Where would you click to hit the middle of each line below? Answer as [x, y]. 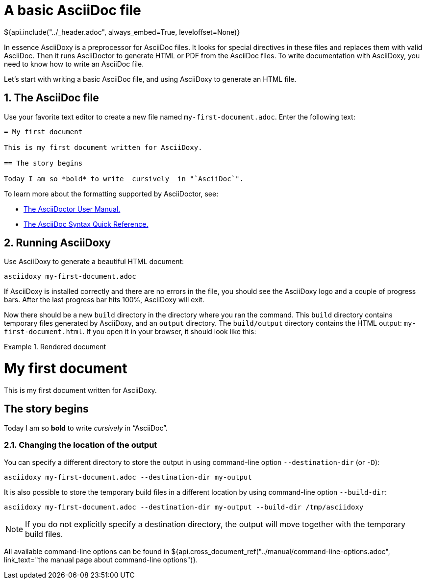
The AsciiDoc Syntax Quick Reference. [86, 224]
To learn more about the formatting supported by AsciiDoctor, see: [111, 194]
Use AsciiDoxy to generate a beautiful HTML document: [94, 262]
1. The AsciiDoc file [51, 98]
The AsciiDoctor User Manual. [72, 209]
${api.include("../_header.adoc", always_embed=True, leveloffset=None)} [122, 32]
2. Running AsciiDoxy [57, 243]
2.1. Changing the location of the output [81, 445]
